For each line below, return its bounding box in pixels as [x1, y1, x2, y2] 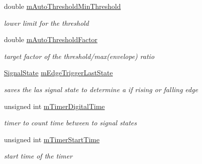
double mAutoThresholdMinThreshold [4, 1, 121, 11]
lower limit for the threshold [4, 17, 89, 28]
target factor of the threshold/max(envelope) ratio [4, 51, 155, 61]
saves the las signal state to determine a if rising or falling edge [4, 84, 198, 94]
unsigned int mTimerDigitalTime [4, 101, 105, 111]
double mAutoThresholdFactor [4, 34, 98, 45]
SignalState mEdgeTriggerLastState [4, 67, 113, 78]
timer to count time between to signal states [4, 117, 137, 128]
